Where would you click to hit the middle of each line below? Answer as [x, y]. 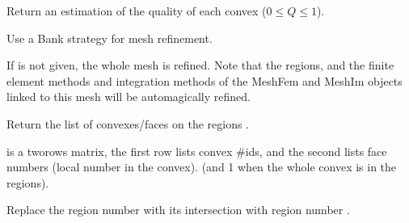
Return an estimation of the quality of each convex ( [137, 11]
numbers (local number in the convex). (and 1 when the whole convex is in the [202, 167]
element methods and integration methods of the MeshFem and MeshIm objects [204, 80]
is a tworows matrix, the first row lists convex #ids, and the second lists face [197, 151]
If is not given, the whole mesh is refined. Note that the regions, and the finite [200, 65]
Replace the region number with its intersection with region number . [178, 210]
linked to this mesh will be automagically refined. [129, 97]
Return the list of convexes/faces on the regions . [128, 123]
